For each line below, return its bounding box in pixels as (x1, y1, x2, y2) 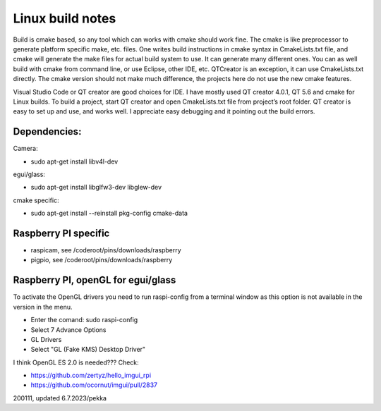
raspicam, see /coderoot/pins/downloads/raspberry (30, 246, 181, 254)
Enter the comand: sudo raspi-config (30, 316, 138, 324)
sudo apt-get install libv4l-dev (30, 157, 119, 166)
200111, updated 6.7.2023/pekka (13, 393, 107, 402)
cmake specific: (13, 196, 59, 204)
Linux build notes (13, 11, 116, 26)
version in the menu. (13, 302, 73, 311)
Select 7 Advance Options (30, 325, 107, 334)
